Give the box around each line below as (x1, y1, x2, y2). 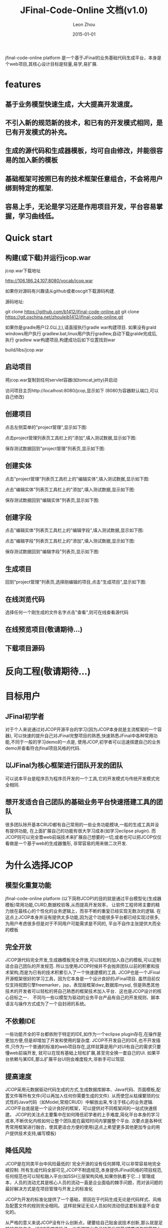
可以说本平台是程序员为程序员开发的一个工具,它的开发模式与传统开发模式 (5, 775, 156, 782)
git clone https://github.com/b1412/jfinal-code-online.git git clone (5, 309, 139, 315)
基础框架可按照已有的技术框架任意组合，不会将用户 (5, 174, 163, 183)
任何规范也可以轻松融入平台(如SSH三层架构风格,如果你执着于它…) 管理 (5, 1173, 151, 1179)
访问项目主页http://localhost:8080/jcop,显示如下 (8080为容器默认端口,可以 (5, 387, 159, 393)
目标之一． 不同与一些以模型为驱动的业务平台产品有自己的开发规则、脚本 (9, 995, 160, 1001)
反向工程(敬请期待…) (5, 666, 91, 677)
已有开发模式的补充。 (5, 128, 71, 136)
